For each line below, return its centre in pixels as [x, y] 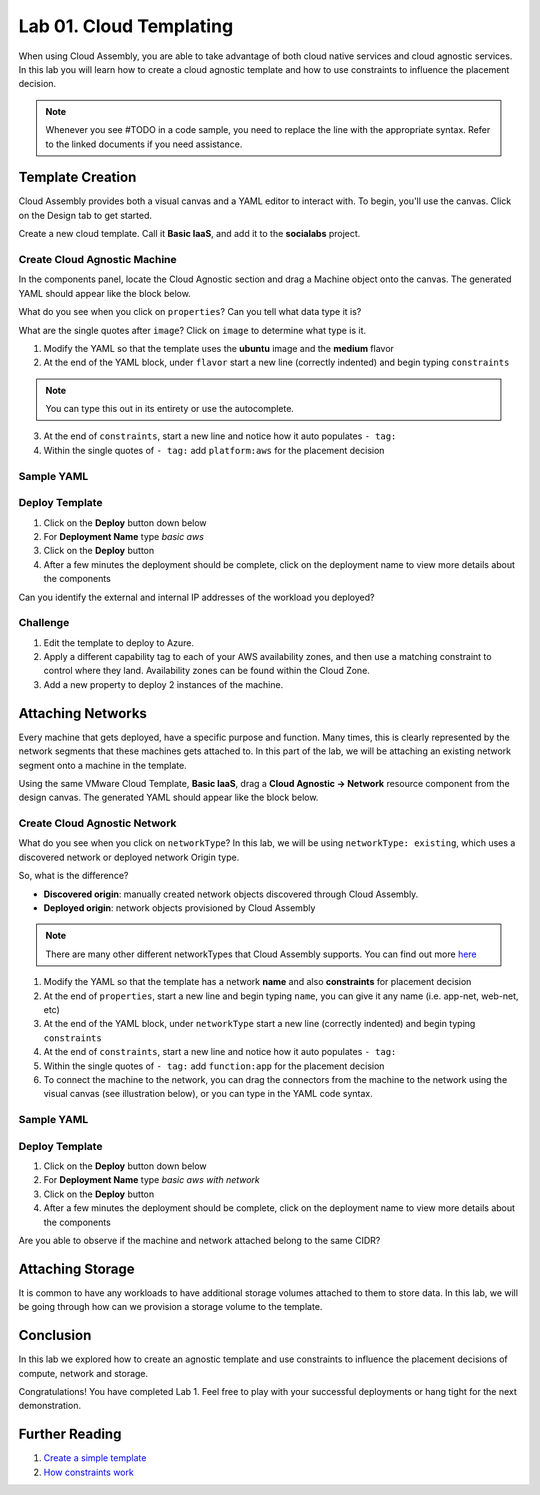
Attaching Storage [76, 1268]
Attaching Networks [82, 713]
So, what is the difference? [73, 876]
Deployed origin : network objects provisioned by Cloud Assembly [179, 907]
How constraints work [88, 1472]
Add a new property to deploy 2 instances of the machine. [163, 684]
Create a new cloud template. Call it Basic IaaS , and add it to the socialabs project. [189, 234]
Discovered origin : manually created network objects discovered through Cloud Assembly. [231, 894]
